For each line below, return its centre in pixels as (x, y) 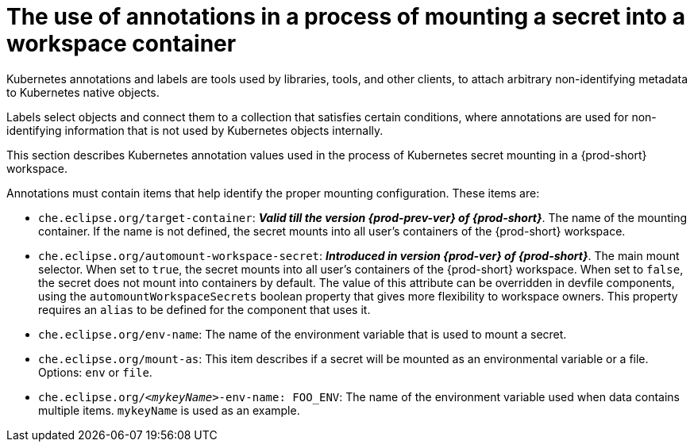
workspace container (121, 44)
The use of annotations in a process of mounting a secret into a (346, 17)
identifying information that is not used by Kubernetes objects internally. (195, 130)
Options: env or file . (95, 372)
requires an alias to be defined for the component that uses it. (204, 309)
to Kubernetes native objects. (83, 92)
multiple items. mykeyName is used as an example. (169, 410)
